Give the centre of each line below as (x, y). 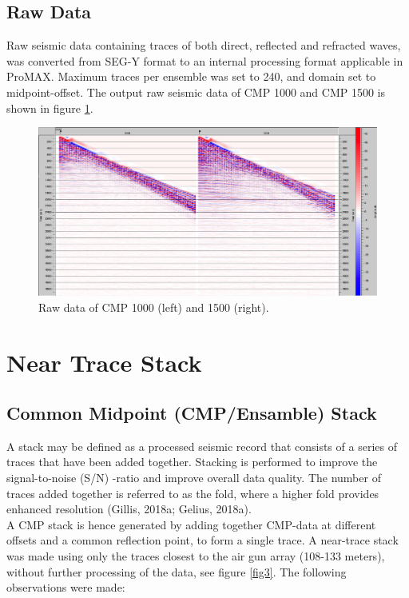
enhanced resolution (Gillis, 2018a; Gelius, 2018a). (129, 509)
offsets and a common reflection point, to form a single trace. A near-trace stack (203, 540)
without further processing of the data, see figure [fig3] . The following (177, 571)
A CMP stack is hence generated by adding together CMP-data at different (191, 524)
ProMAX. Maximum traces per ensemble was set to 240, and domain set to (191, 76)
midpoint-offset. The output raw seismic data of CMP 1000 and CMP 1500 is (196, 92)
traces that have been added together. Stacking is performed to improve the (192, 462)
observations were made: (66, 587)
